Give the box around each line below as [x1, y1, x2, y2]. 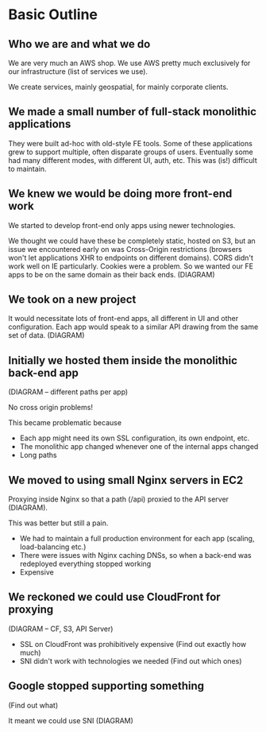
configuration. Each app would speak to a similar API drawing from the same [8, 322, 259, 331]
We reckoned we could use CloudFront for [8, 591, 221, 604]
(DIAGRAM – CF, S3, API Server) [8, 624, 114, 633]
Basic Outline [8, 6, 98, 24]
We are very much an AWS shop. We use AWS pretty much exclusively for [8, 58, 251, 68]
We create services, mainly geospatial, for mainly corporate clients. [8, 82, 229, 91]
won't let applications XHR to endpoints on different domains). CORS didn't [8, 253, 254, 262]
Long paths [19, 451, 57, 460]
